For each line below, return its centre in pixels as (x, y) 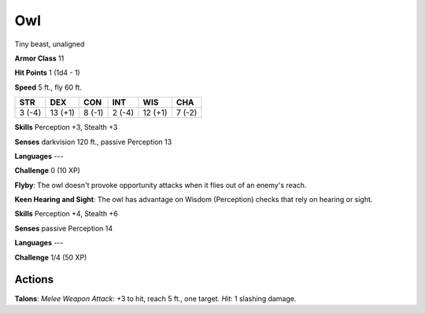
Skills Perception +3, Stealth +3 (66, 127)
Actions (34, 280)
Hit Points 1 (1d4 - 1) (47, 73)
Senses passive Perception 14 (64, 228)
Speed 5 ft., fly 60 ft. (48, 87)
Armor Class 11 (39, 58)
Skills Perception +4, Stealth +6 (66, 214)
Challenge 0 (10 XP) (47, 171)
